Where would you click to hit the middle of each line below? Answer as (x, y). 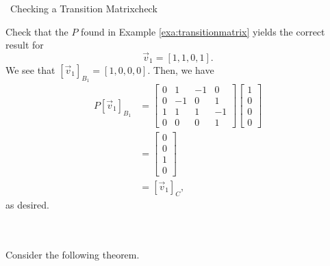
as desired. (27, 205)
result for (25, 45)
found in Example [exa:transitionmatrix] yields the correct (203, 31)
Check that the (37, 31)
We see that (30, 70)
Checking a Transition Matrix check (84, 8)
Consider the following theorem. (73, 255)
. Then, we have (181, 70)
